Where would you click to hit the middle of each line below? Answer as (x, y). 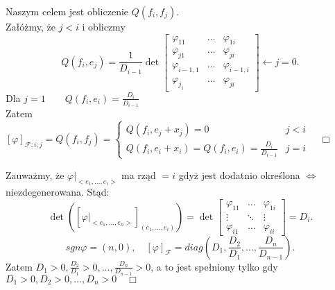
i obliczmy (104, 26)
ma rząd (138, 174)
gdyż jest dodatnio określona (239, 174)
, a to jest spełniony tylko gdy (214, 266)
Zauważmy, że (35, 174)
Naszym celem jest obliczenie (67, 11)
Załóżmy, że (31, 26)
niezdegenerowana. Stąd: (58, 192)
